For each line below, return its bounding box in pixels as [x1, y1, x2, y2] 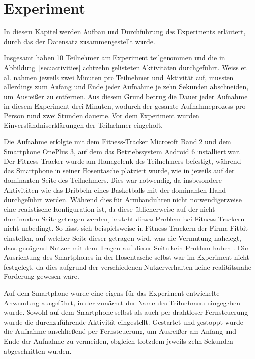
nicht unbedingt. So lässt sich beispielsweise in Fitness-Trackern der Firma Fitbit [4, 223, 248, 233]
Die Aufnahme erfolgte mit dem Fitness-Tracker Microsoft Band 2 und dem [4, 137, 231, 147]
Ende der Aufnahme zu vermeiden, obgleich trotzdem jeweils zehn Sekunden [4, 335, 233, 346]
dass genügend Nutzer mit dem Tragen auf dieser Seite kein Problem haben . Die [4, 242, 248, 252]
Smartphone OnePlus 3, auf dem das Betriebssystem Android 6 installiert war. [4, 146, 241, 156]
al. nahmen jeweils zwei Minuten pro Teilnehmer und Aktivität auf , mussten [4, 72, 234, 82]
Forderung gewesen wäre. [4, 271, 79, 281]
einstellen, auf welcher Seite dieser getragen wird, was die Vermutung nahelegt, [4, 233, 242, 243]
